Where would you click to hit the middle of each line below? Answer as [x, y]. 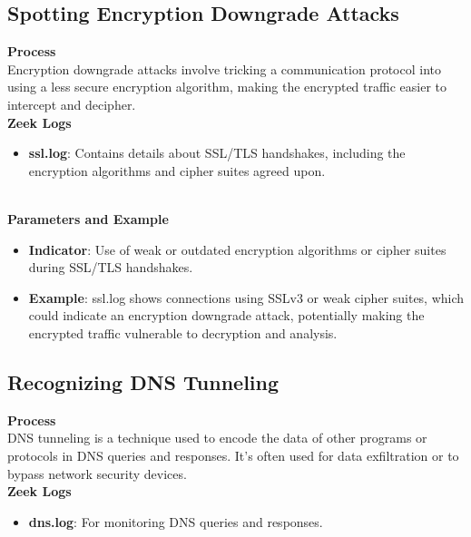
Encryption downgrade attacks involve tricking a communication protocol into [225, 68]
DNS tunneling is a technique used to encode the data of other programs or [217, 438]
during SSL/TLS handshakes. [111, 267]
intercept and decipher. [72, 104]
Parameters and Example [88, 218]
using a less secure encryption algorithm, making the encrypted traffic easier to [227, 87]
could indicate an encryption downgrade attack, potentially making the [226, 315]
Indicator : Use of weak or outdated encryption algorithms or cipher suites [237, 249]
